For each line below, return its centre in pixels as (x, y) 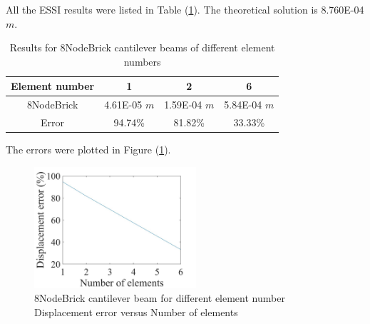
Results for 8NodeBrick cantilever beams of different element (142, 47)
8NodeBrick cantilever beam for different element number (160, 298)
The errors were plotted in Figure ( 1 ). (88, 150)
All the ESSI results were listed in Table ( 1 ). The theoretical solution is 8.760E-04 (185, 9)
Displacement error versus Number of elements (136, 312)
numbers (142, 61)
